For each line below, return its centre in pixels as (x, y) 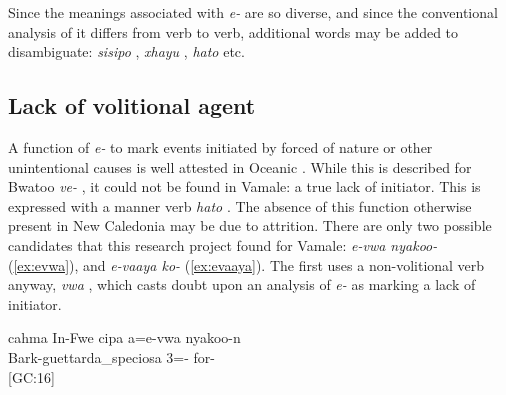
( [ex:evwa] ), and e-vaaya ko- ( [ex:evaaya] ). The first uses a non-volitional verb (246, 264)
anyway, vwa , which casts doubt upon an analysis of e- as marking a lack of (242, 284)
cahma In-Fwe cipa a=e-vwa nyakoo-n (124, 337)
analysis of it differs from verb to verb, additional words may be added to (233, 31)
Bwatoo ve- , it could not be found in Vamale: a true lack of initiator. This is (244, 186)
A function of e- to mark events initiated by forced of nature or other (220, 146)
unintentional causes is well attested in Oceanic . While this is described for (240, 166)
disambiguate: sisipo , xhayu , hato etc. (126, 51)
